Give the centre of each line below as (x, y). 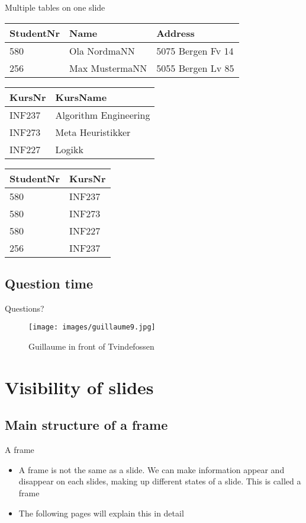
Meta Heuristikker (93, 132)
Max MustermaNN (108, 68)
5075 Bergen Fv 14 (195, 50)
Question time (49, 283)
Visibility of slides (79, 387)
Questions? (25, 308)
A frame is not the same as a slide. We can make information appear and (152, 469)
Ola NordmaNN (102, 50)
